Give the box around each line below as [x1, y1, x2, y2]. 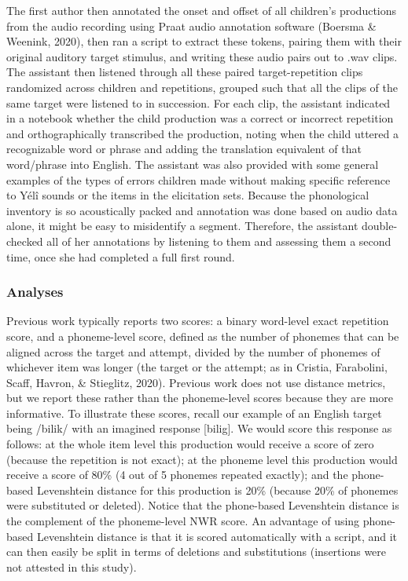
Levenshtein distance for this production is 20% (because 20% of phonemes [36, 481, 399, 498]
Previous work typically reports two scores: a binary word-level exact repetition [6, 312, 389, 329]
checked [6, 232, 43, 249]
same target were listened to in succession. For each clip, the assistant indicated [6, 94, 391, 111]
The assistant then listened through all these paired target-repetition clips [6, 64, 363, 80]
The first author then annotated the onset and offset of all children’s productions [6, 2, 397, 18]
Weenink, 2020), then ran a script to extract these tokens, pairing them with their [6, 33, 402, 49]
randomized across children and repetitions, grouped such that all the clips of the [6, 79, 398, 95]
